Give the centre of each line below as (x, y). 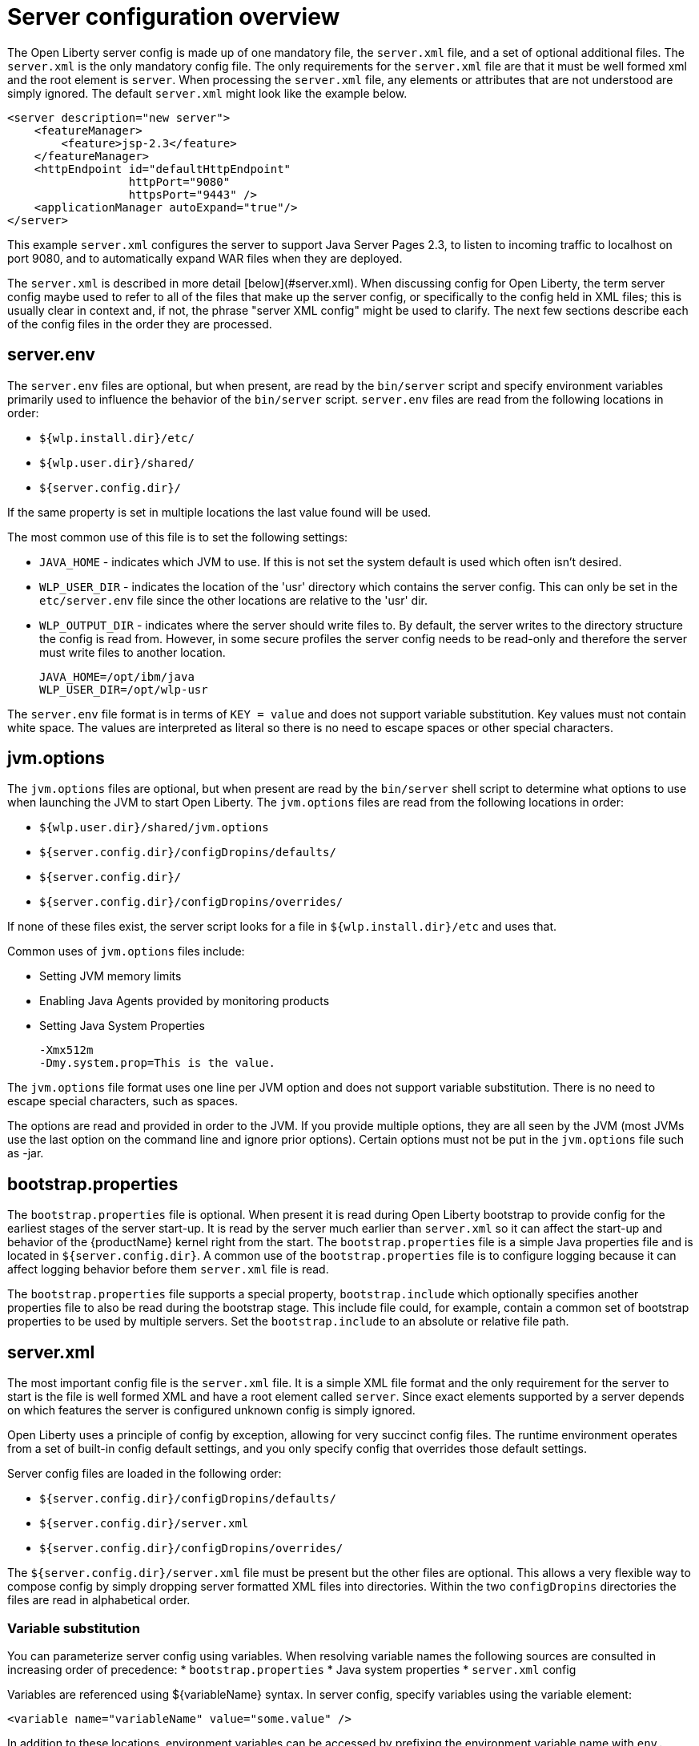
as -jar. (26, 1153)
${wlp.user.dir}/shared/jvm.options (154, 828)
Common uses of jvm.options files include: (126, 951)
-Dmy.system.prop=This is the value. (158, 1063)
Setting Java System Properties (122, 1026)
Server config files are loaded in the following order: (145, 1474)
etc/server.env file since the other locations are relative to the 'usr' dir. (234, 600)
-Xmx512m (66, 1050)
